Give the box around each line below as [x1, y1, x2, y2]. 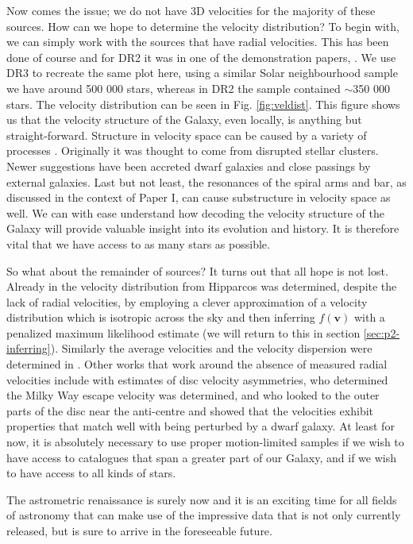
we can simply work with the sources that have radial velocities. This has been [6, 33, 389, 50]
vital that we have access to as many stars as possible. [6, 235, 270, 252]
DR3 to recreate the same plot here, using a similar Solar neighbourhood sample [6, 64, 398, 81]
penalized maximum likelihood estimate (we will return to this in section [6, 324, 361, 341]
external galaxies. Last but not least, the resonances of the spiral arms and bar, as [6, 173, 407, 190]
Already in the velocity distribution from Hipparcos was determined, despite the [6, 278, 397, 295]
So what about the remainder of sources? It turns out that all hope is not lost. [6, 262, 388, 279]
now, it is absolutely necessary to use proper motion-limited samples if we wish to [6, 434, 404, 450]
